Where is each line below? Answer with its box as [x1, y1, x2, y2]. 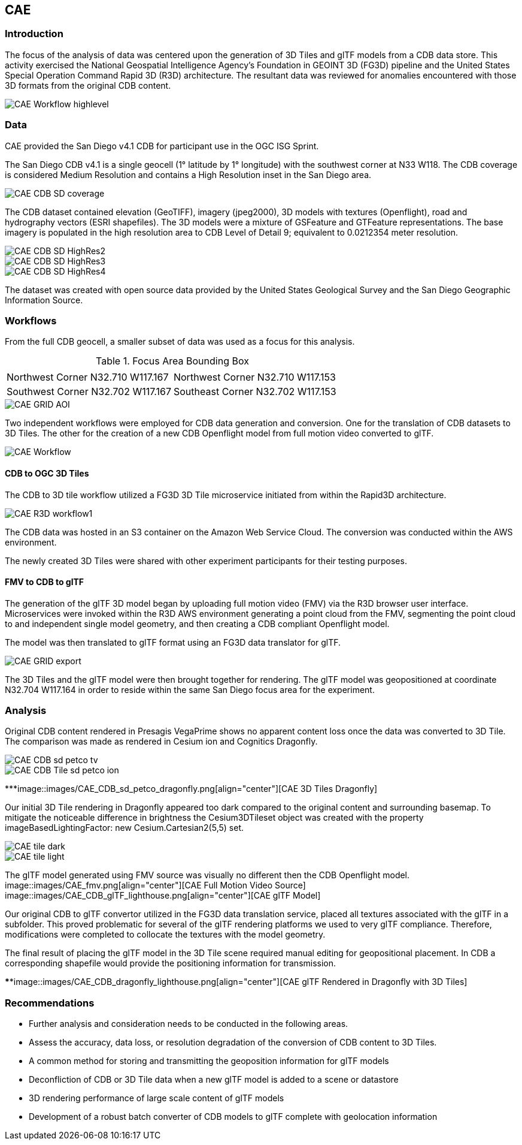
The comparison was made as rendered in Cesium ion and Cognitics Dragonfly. [5, 736, 318, 747]
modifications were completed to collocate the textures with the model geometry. [5, 929, 326, 940]
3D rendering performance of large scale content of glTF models [29, 1093, 284, 1104]
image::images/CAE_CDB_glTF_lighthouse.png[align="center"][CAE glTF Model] [5, 890, 321, 901]
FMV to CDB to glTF [5, 577, 84, 587]
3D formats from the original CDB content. [5, 80, 171, 91]
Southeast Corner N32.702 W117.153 [173, 385, 336, 398]
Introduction [5, 28, 63, 40]
